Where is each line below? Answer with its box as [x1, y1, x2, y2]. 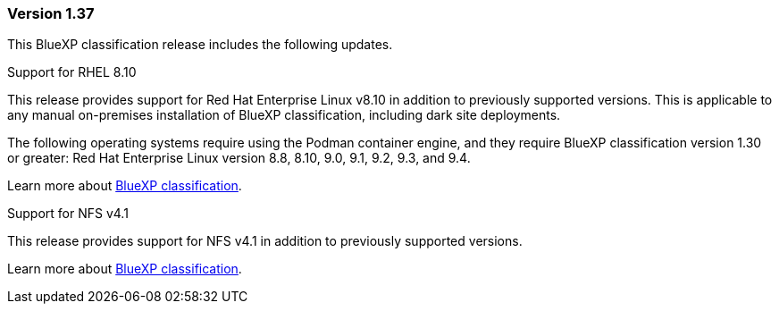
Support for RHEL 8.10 [7, 64, 137, 80]
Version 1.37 [7, 4, 95, 22]
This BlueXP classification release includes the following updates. [7, 37, 393, 53]
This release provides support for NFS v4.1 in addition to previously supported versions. [7, 233, 523, 249]
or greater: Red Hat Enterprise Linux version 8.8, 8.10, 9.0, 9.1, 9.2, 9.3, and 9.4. [7, 150, 471, 166]
